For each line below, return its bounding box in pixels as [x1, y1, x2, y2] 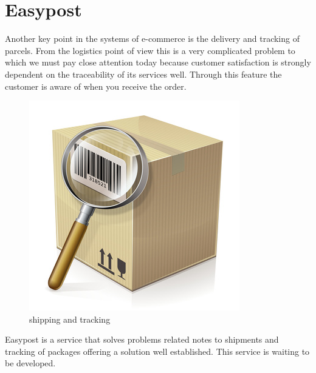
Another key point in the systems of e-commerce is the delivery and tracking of [5, 32, 300, 45]
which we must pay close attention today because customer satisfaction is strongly [5, 56, 311, 69]
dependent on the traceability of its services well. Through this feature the [5, 67, 282, 80]
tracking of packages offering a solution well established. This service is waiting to [5, 344, 310, 357]
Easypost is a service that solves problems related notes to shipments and [5, 333, 279, 346]
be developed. [5, 357, 56, 369]
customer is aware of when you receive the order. [5, 79, 187, 92]
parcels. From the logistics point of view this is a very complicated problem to [5, 44, 295, 56]
